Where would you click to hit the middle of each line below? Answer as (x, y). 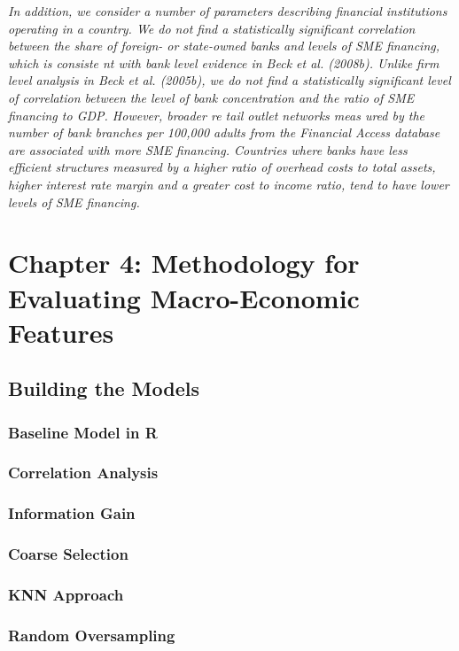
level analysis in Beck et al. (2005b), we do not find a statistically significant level (229, 80)
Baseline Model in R (83, 432)
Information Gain (72, 513)
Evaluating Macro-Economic (184, 297)
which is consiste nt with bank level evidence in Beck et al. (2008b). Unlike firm (224, 62)
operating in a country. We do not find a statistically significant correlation (212, 28)
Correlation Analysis (83, 473)
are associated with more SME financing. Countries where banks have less (208, 149)
